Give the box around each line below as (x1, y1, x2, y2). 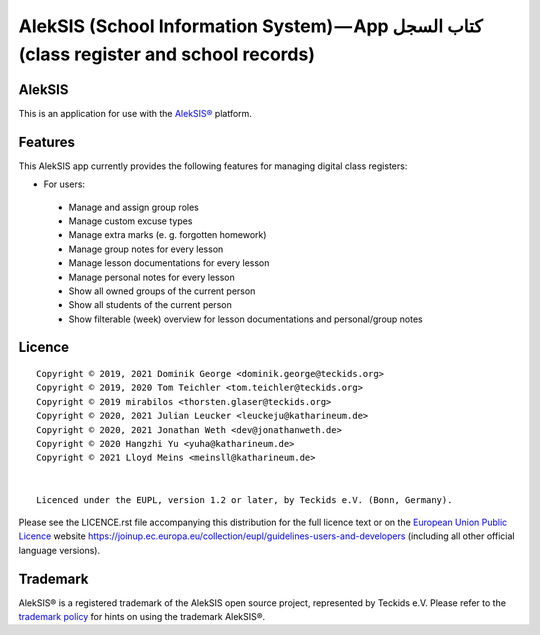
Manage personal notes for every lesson (68, 271, 235, 283)
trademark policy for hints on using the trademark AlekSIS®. (18, 611, 266, 623)
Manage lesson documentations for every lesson (68, 257, 270, 269)
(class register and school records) (18, 43, 315, 65)
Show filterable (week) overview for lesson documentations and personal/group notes (68, 313, 424, 325)
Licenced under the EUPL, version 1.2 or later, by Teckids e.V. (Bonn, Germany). (36, 494, 453, 505)
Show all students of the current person (68, 299, 232, 311)
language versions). (18, 544, 100, 556)
